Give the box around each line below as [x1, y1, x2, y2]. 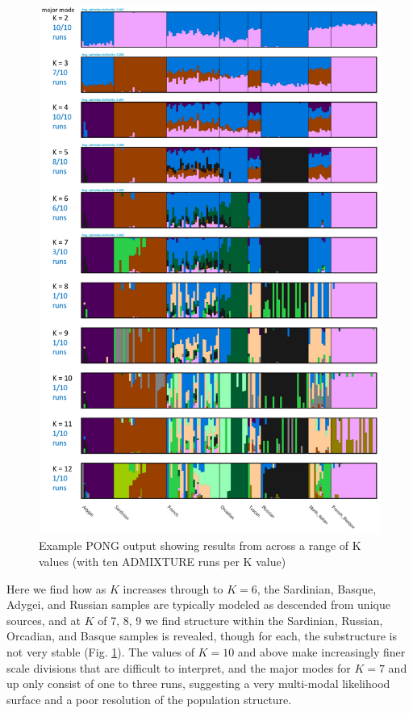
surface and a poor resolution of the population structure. [6, 690, 292, 707]
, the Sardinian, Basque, [257, 580, 377, 597]
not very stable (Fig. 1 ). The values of [6, 644, 194, 661]
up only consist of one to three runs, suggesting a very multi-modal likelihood [6, 675, 390, 692]
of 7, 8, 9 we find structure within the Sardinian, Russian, [98, 611, 383, 628]
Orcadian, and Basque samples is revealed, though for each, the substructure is [6, 627, 397, 644]
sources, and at [6, 611, 81, 628]
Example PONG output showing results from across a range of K [39, 537, 361, 554]
